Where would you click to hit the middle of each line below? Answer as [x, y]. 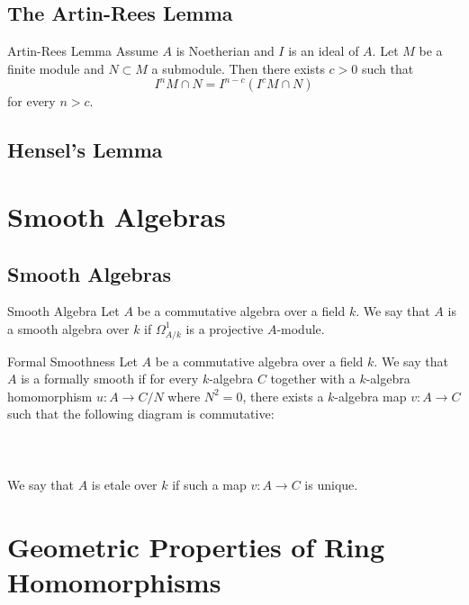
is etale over [124, 484]
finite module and [56, 68]
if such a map [209, 484]
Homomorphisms [114, 581]
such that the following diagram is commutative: [141, 414]
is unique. [331, 484]
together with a [313, 379]
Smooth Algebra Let [63, 311]
